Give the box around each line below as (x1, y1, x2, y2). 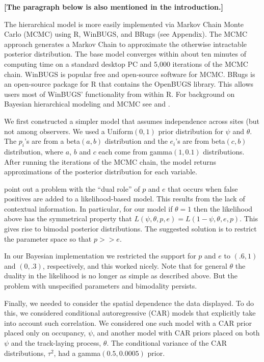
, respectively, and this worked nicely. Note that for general (42, 260, 227, 271)
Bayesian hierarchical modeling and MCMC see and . (4, 98, 170, 109)
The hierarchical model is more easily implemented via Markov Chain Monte (4, 18, 244, 29)
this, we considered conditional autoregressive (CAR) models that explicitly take (4, 307, 256, 318)
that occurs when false (168, 183, 238, 194)
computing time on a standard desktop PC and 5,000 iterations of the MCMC (4, 58, 248, 69)
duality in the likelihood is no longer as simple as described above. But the (4, 270, 237, 281)
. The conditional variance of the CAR (107, 338, 227, 348)
